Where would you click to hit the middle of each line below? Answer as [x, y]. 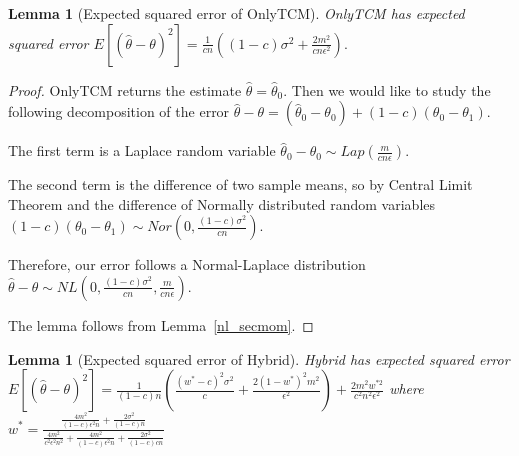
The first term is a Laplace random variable [142, 150]
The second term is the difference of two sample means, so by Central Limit [240, 184]
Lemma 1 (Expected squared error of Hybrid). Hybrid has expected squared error [259, 358]
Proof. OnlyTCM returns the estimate [125, 89]
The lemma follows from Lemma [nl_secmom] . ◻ [161, 324]
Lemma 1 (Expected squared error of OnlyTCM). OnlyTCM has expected [236, 13]
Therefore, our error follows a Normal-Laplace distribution [187, 264]
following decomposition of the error [119, 111]
